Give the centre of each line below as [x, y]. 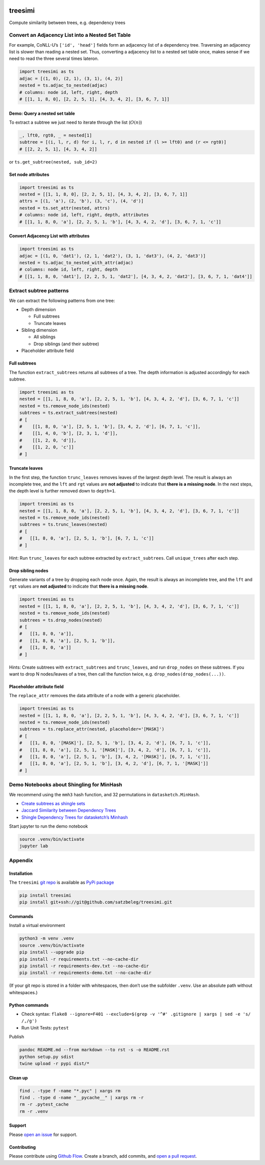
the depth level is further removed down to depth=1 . [63, 491]
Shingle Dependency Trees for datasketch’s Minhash [75, 817]
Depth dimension [39, 309]
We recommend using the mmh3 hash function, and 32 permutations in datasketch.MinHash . [105, 794]
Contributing [23, 1147]
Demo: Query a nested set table [42, 113]
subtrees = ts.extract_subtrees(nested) [68, 413]
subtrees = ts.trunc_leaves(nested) [64, 525]
